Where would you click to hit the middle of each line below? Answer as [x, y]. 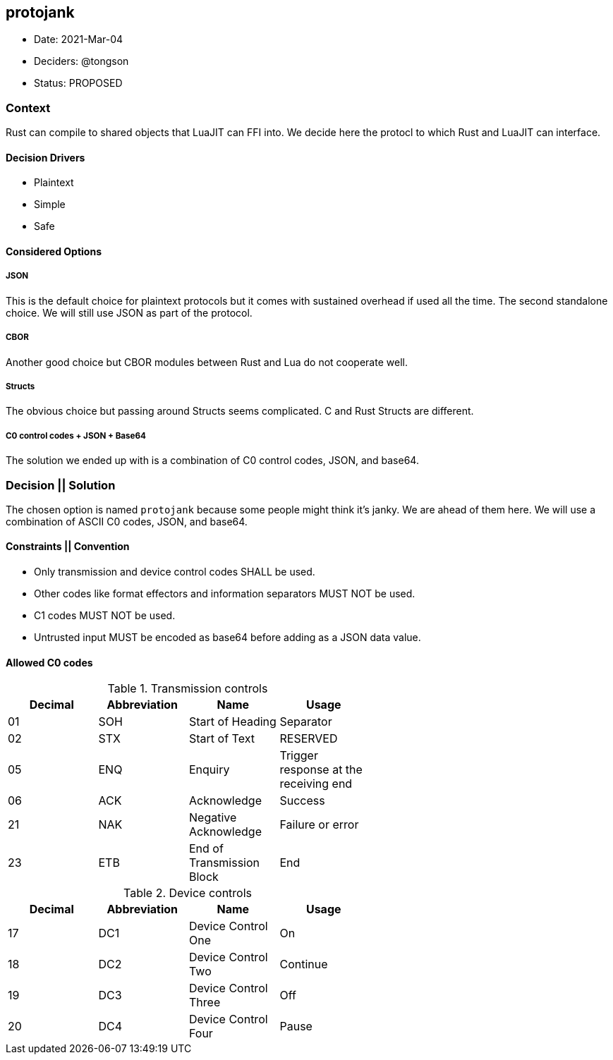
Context [28, 108]
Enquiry [210, 770]
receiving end [316, 784]
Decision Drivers [45, 157]
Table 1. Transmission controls [188, 689]
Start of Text [222, 739]
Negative [213, 818]
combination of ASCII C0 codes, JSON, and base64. [127, 521]
